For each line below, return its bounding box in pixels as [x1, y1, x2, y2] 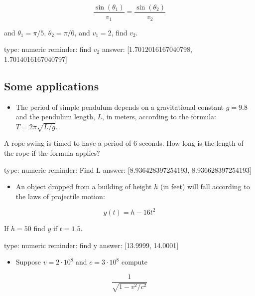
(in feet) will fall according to [160, 181, 250, 192]
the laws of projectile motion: [15, 191, 105, 201]
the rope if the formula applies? [4, 148, 100, 158]
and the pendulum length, [15, 111, 95, 122]
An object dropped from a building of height [15, 181, 152, 192]
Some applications [4, 78, 99, 93]
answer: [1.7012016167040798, [102, 44, 192, 54]
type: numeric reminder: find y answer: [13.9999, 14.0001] [4, 240, 179, 250]
